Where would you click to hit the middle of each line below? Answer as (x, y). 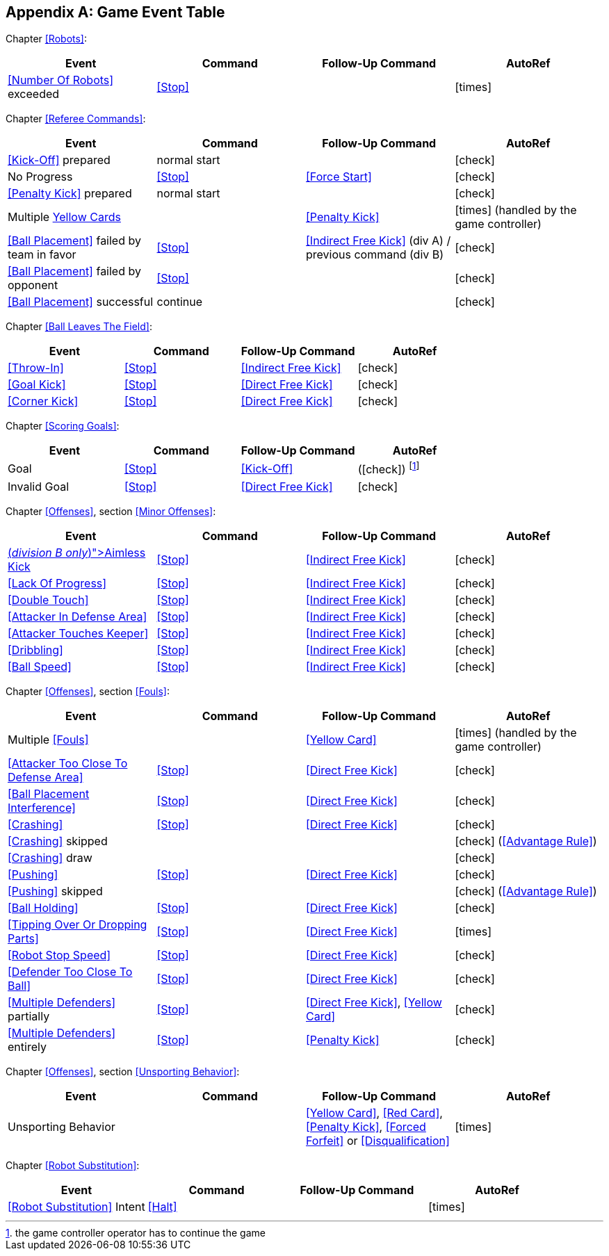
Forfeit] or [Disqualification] (378, 1140)
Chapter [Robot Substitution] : (73, 1165)
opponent (33, 285)
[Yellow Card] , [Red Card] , (374, 1112)
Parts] (23, 938)
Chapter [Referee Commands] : (76, 119)
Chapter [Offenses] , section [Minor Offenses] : (111, 511)
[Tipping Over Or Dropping (78, 924)
